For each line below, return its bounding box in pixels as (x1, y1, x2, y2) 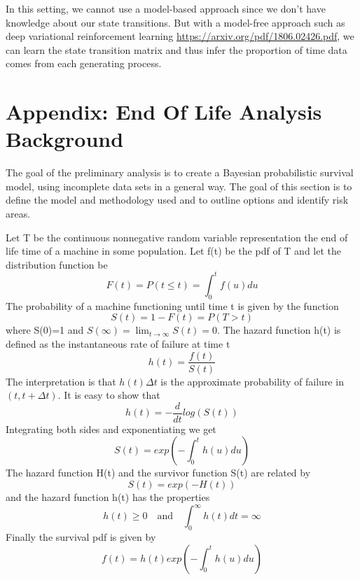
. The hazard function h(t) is (217, 323, 341, 337)
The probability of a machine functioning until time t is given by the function (6, 298, 339, 313)
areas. (6, 206, 31, 221)
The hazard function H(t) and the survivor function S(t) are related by (6, 465, 311, 480)
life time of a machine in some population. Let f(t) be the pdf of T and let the (6, 243, 341, 258)
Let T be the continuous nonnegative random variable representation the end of (6, 229, 348, 244)
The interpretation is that (6, 374, 116, 388)
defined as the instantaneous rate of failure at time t (6, 336, 230, 351)
